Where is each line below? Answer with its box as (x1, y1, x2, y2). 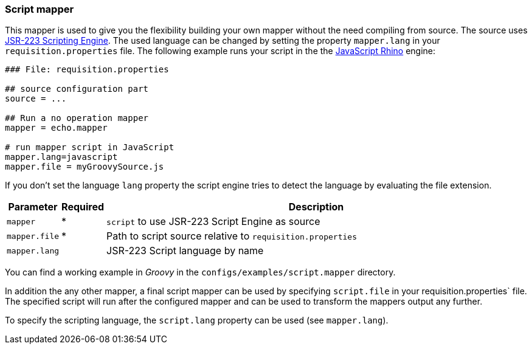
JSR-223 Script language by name (106, 244, 264, 257)
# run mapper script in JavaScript (5, 142, 174, 153)
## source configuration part (5, 84, 149, 94)
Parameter (8, 201, 58, 213)
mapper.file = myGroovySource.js (5, 162, 164, 172)
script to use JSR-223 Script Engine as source (106, 215, 320, 228)
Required (61, 201, 105, 213)
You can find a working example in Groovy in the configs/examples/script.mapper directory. (5, 267, 396, 278)
